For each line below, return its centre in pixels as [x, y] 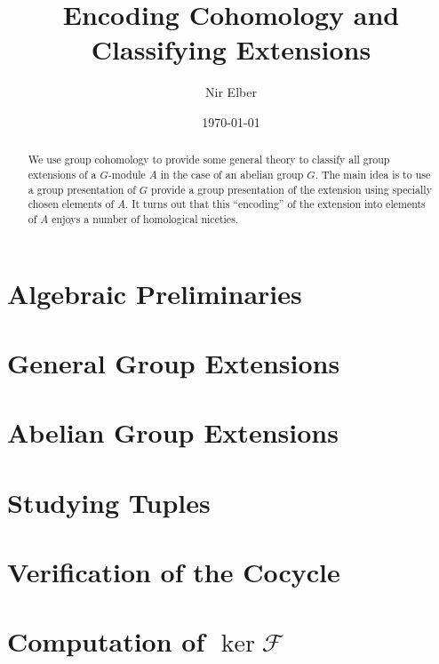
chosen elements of [71, 204]
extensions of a [62, 174]
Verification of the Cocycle [174, 572]
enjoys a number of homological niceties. [145, 218]
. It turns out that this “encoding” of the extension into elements [275, 204]
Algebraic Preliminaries [155, 293]
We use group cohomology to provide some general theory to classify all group [209, 160]
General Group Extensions [174, 362]
